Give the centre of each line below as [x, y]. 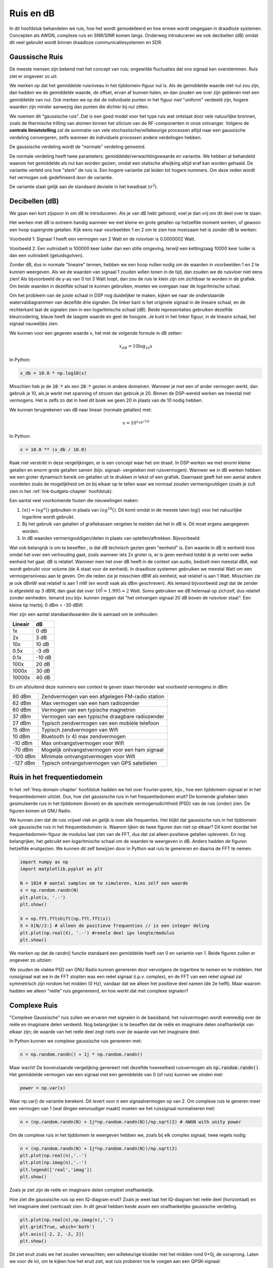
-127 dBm [24, 763]
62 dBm [22, 703]
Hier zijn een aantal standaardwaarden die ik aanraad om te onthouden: [84, 614]
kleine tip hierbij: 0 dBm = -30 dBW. [46, 605]
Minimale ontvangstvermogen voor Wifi [88, 756]
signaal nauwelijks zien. [34, 324]
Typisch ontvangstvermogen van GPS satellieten [99, 763]
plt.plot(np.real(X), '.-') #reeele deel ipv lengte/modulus [97, 933]
